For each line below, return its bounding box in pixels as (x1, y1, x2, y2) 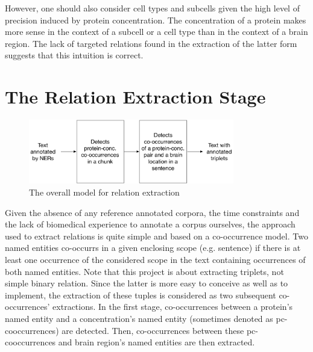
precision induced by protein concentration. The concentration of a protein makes (5, 13, 306, 26)
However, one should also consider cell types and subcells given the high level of (5, 2, 300, 14)
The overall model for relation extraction (29, 186, 180, 198)
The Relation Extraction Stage (5, 84, 266, 109)
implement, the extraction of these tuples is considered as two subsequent (5, 288, 276, 301)
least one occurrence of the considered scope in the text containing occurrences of (5, 253, 306, 265)
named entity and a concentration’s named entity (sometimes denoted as (5, 312, 273, 324)
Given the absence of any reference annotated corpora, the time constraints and (5, 206, 300, 218)
